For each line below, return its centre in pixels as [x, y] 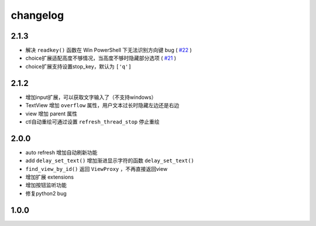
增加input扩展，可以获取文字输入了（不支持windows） [91, 97]
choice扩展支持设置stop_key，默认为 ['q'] [78, 66]
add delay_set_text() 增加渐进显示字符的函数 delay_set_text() [110, 160]
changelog [37, 15]
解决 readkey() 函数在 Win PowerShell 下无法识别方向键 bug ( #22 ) [109, 50]
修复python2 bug [46, 193]
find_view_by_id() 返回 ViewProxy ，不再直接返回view [97, 169]
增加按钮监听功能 [46, 185]
